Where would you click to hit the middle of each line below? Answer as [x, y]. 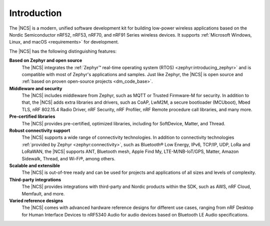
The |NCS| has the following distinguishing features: [63, 51]
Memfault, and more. [43, 193]
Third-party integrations [35, 179]
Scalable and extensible [34, 165]
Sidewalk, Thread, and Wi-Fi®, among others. [68, 158]
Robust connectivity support [40, 131]
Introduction [35, 13]
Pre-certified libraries [32, 117]
